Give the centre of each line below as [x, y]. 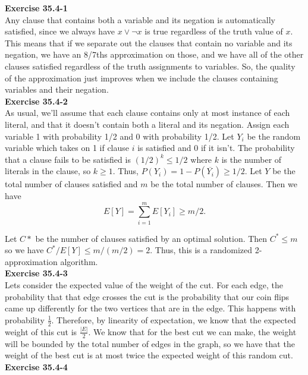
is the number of [252, 159]
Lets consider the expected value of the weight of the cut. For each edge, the [144, 285]
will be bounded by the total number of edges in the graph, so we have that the [150, 343]
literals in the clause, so [48, 171]
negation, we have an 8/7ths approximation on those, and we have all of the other [154, 54]
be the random [274, 136]
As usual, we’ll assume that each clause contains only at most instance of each [147, 113]
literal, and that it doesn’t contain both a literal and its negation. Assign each [147, 124]
